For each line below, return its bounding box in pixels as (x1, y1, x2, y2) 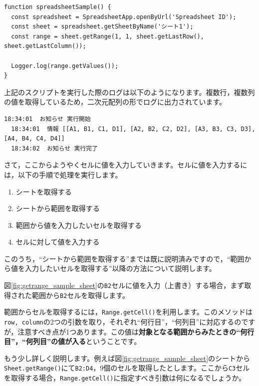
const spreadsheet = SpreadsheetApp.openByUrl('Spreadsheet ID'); (11, 13, 237, 20)
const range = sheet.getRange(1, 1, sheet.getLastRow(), (11, 32, 204, 40)
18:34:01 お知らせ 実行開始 (4, 115, 91, 122)
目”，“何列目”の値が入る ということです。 (4, 336, 141, 346)
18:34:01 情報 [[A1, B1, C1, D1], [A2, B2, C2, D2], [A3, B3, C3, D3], (11, 125, 256, 132)
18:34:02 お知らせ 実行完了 (11, 144, 98, 152)
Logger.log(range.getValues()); (11, 62, 119, 69)
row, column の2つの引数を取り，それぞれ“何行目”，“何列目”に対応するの (4, 316, 242, 327)
